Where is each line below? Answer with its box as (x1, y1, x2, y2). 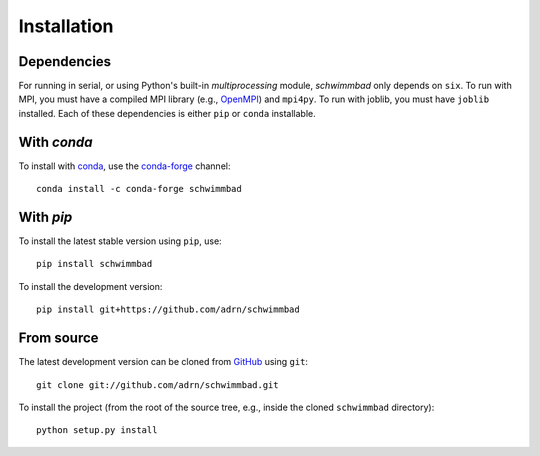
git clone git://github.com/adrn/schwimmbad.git (36, 379, 279, 390)
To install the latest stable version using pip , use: (18, 235, 222, 247)
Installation (18, 15, 114, 37)
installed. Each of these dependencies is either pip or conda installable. (18, 107, 316, 119)
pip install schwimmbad (36, 258, 153, 270)
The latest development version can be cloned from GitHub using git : (18, 356, 309, 368)
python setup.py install (36, 425, 158, 436)
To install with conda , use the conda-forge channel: (18, 160, 231, 172)
